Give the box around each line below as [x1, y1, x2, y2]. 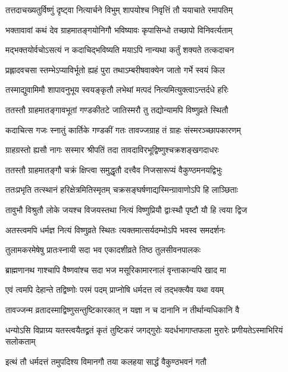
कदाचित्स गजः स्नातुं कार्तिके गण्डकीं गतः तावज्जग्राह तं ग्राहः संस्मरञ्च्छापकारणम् [5, 123, 241, 136]
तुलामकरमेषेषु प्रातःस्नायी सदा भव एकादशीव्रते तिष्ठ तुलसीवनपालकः [5, 243, 201, 256]
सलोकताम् [5, 335, 36, 348]
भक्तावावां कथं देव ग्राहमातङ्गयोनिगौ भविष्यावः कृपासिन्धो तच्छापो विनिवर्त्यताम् [5, 23, 233, 36]
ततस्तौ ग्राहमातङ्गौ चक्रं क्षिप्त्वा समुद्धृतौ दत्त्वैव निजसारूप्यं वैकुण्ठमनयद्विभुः [5, 163, 223, 176]
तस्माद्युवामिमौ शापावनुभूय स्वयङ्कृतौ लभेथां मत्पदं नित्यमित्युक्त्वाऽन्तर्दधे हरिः [5, 83, 228, 96]
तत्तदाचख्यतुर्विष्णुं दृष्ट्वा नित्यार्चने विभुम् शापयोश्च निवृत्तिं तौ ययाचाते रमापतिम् [5, 4, 233, 15]
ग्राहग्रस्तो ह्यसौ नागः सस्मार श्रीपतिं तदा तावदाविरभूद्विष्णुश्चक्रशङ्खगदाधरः [5, 143, 219, 156]
